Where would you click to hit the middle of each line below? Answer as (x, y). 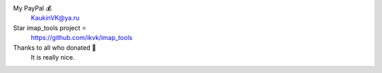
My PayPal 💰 (33, 8)
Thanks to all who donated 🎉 (55, 47)
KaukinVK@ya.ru (55, 18)
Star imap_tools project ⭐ (50, 27)
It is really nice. (53, 57)
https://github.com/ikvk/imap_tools (82, 38)
